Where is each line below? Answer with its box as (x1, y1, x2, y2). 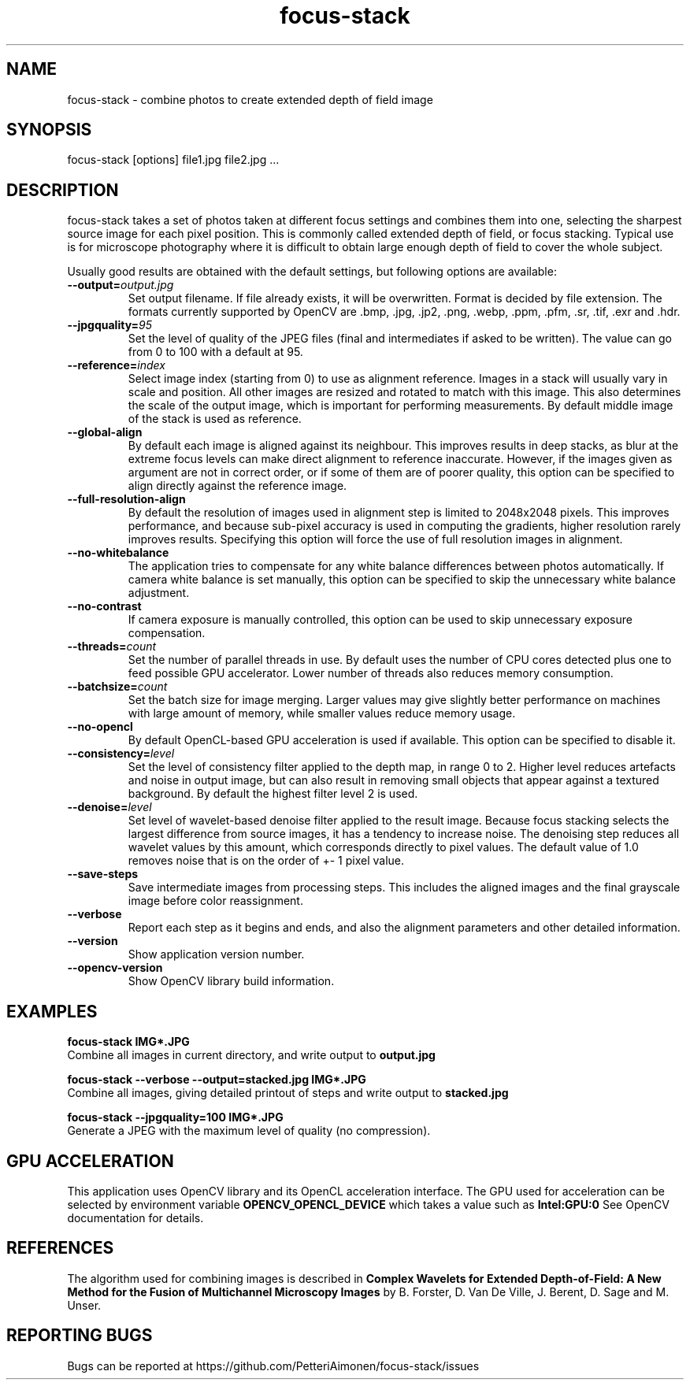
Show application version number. (128, 947, 305, 962)
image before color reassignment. (128, 894, 303, 908)
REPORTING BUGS (6, 1325, 153, 1346)
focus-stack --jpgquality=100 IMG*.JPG (67, 1110, 284, 1125)
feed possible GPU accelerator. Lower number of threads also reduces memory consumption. (128, 666, 614, 680)
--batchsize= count (67, 680, 168, 694)
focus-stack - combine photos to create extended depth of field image (67, 92, 433, 106)
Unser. (67, 1298, 102, 1312)
